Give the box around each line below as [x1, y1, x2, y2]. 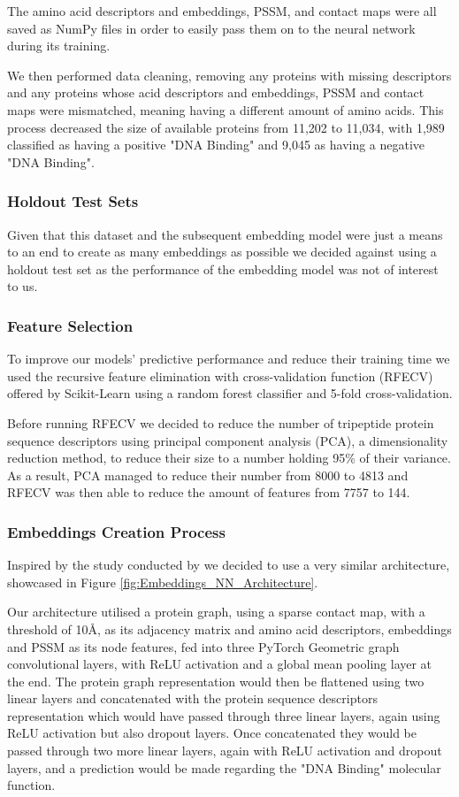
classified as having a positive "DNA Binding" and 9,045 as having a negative [7, 135, 425, 154]
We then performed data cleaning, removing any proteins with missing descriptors [7, 65, 452, 84]
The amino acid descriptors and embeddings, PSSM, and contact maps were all [7, 2, 437, 19]
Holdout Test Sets [7, 190, 139, 212]
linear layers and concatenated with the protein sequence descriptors [7, 689, 378, 708]
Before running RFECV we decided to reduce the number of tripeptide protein [7, 413, 434, 432]
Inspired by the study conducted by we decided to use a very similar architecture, [7, 556, 450, 574]
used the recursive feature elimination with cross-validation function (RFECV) [7, 366, 433, 385]
